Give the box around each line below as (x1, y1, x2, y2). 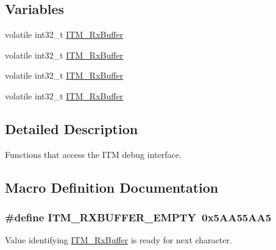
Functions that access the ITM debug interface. (5, 148, 182, 160)
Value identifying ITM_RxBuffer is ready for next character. (5, 234, 232, 246)
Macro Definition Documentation (5, 177, 219, 196)
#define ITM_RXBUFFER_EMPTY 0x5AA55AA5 (5, 210, 272, 225)
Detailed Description (5, 119, 138, 138)
